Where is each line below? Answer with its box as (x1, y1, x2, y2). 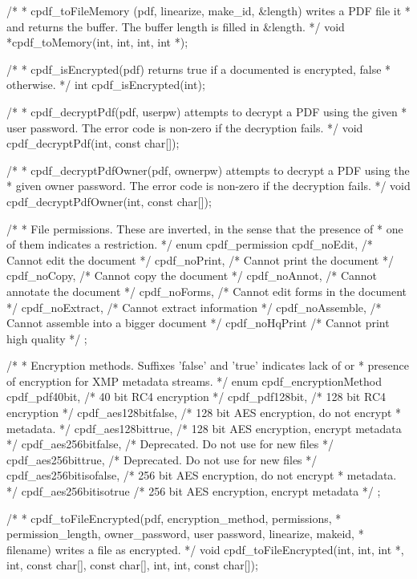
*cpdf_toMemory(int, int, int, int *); (6, 34, 188, 51)
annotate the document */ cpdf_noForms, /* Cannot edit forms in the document (6, 282, 407, 299)
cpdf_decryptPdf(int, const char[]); (6, 135, 180, 152)
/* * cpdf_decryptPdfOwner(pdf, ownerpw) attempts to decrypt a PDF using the (6, 161, 410, 178)
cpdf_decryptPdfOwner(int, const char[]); (6, 192, 212, 209)
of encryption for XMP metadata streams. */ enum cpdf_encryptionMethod (6, 372, 382, 389)
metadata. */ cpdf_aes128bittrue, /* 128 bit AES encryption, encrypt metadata (6, 419, 402, 436)
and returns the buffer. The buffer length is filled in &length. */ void (6, 18, 345, 34)
